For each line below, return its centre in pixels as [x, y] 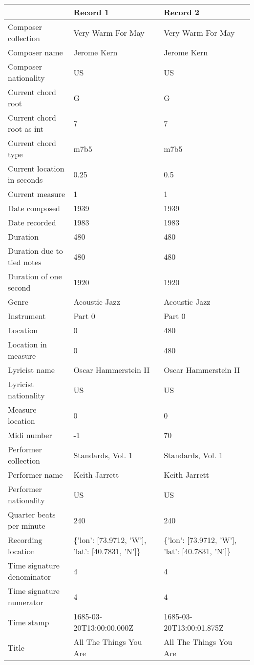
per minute [27, 526]
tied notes [25, 262]
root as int [26, 129]
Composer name [35, 52]
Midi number [30, 435]
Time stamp [29, 622]
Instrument [27, 316]
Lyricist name [31, 370]
